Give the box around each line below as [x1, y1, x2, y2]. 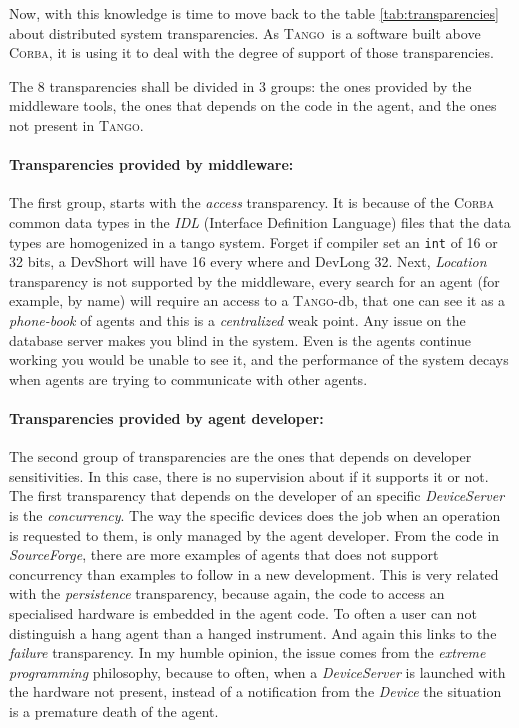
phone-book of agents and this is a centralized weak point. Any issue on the [9, 309, 466, 330]
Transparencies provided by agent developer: [9, 407, 324, 428]
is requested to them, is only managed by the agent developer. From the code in [9, 524, 500, 545]
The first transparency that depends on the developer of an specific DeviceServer [9, 485, 505, 506]
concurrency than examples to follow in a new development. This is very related [9, 563, 499, 584]
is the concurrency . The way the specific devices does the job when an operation [9, 504, 501, 525]
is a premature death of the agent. [9, 700, 219, 721]
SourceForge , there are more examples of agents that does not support [9, 544, 439, 565]
